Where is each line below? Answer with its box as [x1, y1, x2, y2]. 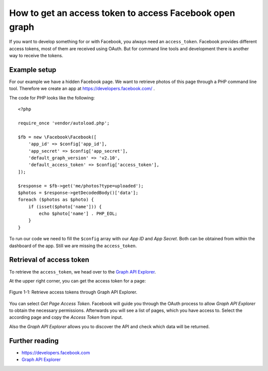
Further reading [9, 336, 59, 345]
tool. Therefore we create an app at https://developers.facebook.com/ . [9, 86, 155, 92]
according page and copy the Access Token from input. [9, 314, 123, 320]
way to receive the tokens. [9, 53, 64, 59]
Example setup [9, 65, 57, 74]
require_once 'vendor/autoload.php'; [18, 120, 110, 126]
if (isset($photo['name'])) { [28, 204, 102, 209]
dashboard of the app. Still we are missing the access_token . [9, 243, 137, 249]
